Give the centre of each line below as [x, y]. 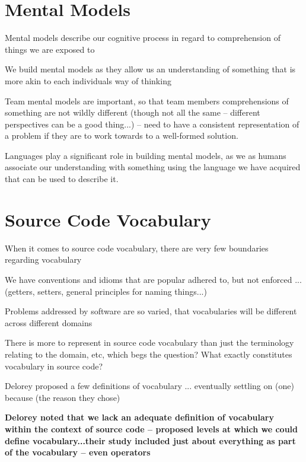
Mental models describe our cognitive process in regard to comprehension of [143, 38]
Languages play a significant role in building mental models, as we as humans [146, 155]
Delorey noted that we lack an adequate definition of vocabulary [139, 417]
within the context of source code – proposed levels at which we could [152, 428]
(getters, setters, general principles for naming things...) [106, 291]
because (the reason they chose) [63, 397]
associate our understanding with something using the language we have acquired [153, 167]
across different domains [49, 322]
